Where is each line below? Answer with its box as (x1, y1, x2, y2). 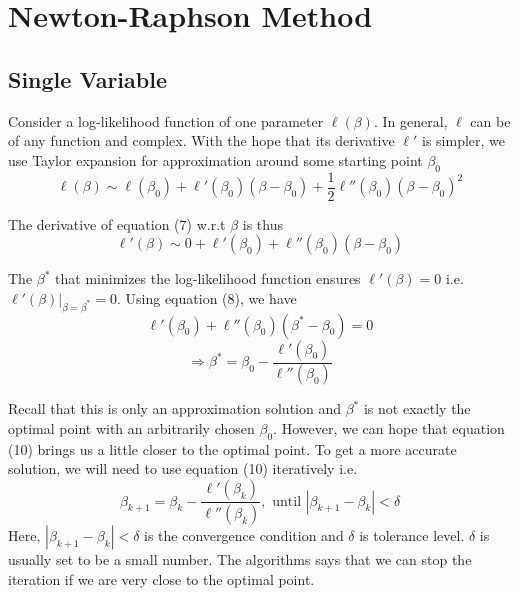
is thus (242, 213, 283, 234)
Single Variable (8, 63, 167, 94)
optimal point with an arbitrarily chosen (8, 418, 255, 439)
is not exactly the (363, 398, 471, 419)
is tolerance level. (359, 524, 465, 545)
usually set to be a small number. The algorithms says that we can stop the (8, 548, 472, 569)
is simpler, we (421, 130, 505, 151)
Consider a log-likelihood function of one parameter (8, 110, 324, 131)
